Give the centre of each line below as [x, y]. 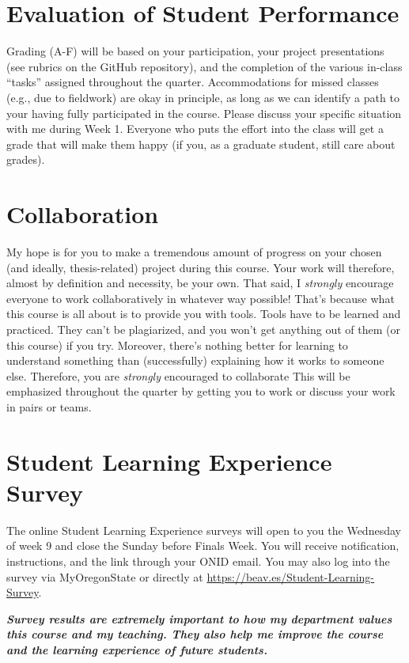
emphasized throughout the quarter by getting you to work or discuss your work [201, 391]
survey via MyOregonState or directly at [105, 576]
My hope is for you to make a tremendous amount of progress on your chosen [194, 252]
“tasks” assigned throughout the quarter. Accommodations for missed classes [193, 82]
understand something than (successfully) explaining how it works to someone [195, 360]
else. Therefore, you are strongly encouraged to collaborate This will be [178, 375]
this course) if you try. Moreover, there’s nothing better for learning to [177, 345]
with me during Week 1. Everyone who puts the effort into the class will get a [195, 129]
